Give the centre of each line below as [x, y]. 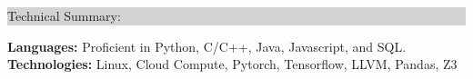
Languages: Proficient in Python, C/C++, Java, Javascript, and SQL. [207, 46]
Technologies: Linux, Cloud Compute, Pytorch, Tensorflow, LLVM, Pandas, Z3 [232, 64]
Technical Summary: [64, 15]
